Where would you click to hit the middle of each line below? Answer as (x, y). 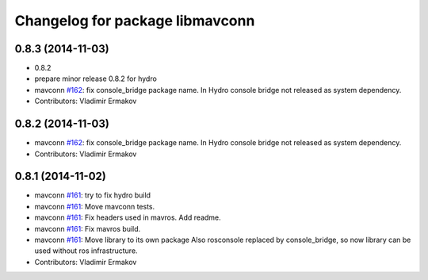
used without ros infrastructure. (86, 251)
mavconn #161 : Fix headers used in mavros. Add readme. (128, 217)
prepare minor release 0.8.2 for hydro (96, 79)
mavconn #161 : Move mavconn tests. (95, 206)
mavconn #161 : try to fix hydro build (92, 195)
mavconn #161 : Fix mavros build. (88, 228)
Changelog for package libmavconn (135, 21)
